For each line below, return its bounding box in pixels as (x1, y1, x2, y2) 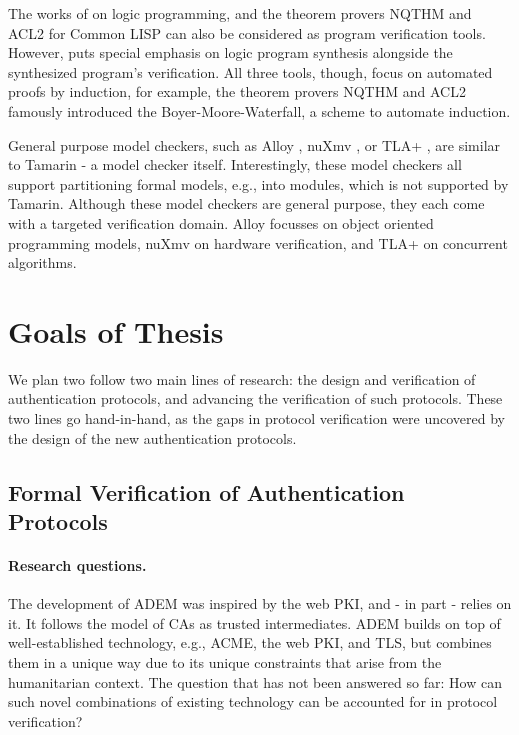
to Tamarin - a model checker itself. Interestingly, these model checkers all (8, 154, 462, 175)
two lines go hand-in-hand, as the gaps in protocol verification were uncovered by (8, 408, 505, 429)
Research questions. (8, 554, 147, 575)
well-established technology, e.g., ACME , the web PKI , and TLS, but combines (8, 632, 492, 653)
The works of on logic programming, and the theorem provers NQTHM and (8, 3, 472, 23)
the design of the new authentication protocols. (8, 427, 297, 448)
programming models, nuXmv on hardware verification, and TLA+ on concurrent (8, 232, 508, 253)
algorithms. (8, 252, 77, 273)
